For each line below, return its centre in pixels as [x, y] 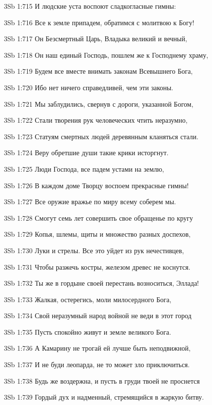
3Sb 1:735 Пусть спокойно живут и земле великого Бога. [88, 332]
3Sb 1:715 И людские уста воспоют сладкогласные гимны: [90, 6]
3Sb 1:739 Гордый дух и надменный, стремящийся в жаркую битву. [104, 397]
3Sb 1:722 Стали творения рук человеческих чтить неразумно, [96, 120]
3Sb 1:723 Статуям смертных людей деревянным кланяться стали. [101, 136]
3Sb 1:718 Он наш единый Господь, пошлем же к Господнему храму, [106, 55]
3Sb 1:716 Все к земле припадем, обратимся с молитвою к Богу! [99, 22]
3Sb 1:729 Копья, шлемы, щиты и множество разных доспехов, [97, 234]
